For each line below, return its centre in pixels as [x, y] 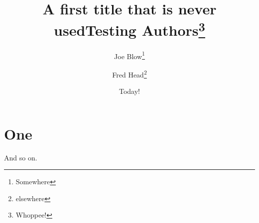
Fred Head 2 [129, 74]
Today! [129, 91]
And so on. [21, 157]
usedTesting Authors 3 [129, 29]
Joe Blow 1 [129, 55]
